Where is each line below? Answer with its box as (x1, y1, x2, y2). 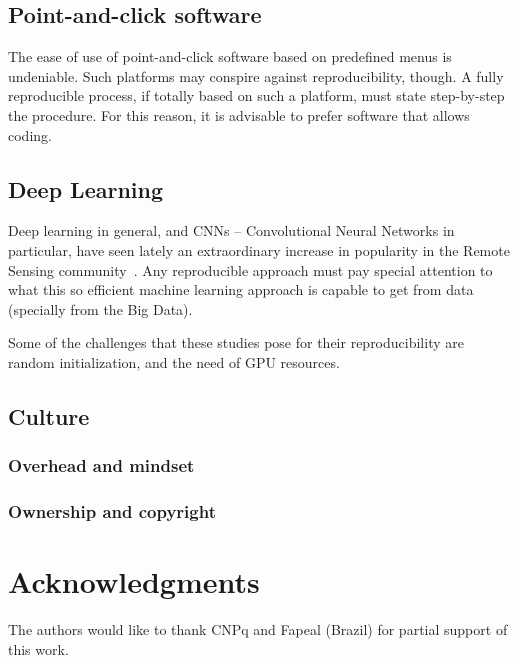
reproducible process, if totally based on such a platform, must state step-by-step (8, 85, 505, 106)
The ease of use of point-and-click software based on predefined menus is (8, 46, 452, 67)
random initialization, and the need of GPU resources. (8, 351, 340, 372)
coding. (8, 124, 52, 145)
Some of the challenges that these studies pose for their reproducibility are (8, 332, 464, 353)
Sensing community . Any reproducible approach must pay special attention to (8, 259, 493, 280)
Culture (8, 400, 90, 431)
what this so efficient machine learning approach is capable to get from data (8, 279, 474, 300)
